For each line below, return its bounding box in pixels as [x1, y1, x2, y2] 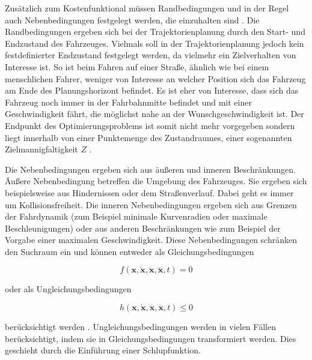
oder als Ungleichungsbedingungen [5, 283, 132, 295]
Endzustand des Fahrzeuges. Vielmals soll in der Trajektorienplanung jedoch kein [5, 37, 304, 49]
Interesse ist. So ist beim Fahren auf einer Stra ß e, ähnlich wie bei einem [5, 60, 269, 73]
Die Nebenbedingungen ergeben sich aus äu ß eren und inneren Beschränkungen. [5, 163, 296, 175]
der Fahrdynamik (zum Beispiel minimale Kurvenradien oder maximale [5, 210, 268, 223]
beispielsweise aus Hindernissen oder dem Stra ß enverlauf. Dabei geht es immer [5, 186, 294, 199]
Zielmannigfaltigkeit [5, 143, 78, 155]
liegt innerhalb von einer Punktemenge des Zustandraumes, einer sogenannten [5, 131, 292, 143]
